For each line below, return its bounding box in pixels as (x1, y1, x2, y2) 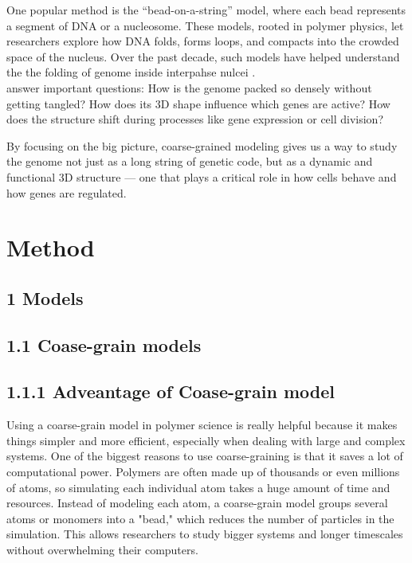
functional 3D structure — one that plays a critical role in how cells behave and (6, 168, 397, 185)
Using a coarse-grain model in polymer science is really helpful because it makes (6, 416, 398, 433)
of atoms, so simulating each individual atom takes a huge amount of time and (6, 479, 390, 495)
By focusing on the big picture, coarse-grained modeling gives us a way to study (6, 137, 398, 154)
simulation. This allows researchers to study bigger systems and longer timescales (6, 526, 403, 542)
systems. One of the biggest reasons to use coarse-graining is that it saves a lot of (6, 448, 403, 464)
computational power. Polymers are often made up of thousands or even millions (6, 463, 400, 480)
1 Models (6, 285, 84, 310)
